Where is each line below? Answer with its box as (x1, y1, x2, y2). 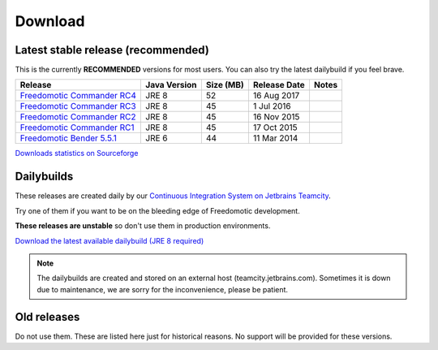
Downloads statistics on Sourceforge (15, 149, 139, 158)
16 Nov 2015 (252, 111, 300, 123)
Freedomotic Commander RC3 (19, 101, 137, 112)
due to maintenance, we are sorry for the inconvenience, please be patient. (36, 284, 288, 294)
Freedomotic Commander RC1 (19, 122, 135, 133)
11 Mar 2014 (252, 132, 298, 144)
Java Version (145, 80, 198, 91)
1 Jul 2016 (252, 101, 291, 112)
